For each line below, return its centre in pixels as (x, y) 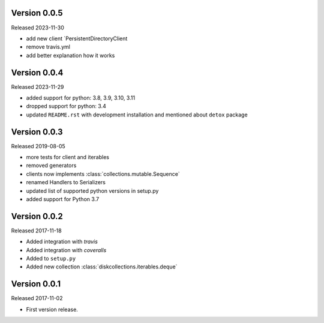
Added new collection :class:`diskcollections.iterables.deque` (102, 267)
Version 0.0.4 (37, 72)
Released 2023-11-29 (37, 86)
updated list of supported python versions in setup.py (92, 191)
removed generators (51, 166)
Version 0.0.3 (37, 132)
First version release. (52, 309)
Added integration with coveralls (66, 250)
